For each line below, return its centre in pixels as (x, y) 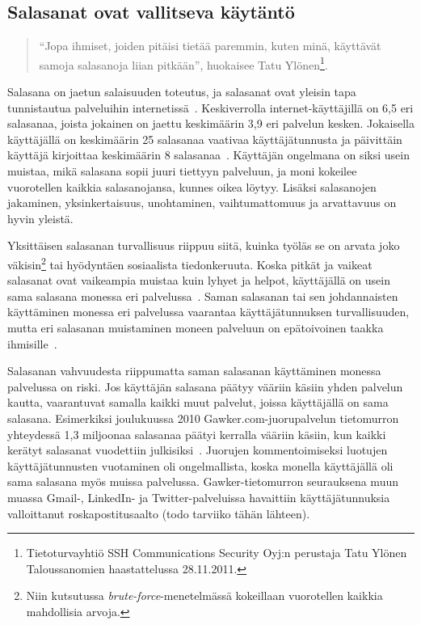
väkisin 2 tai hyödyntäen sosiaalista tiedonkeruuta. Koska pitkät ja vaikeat (190, 263)
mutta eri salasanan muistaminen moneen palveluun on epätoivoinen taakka (196, 328)
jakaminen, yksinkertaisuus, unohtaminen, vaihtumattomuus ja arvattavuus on (202, 203)
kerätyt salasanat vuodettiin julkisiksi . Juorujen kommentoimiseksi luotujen (198, 450)
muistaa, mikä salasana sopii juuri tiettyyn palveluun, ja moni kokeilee (182, 171)
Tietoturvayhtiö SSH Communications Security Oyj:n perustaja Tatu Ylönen (217, 553)
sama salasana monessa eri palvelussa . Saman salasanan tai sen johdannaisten (203, 296)
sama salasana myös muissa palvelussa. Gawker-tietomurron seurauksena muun (203, 481)
